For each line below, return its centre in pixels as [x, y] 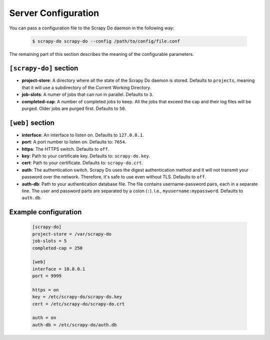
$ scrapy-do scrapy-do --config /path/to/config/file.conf [106, 41]
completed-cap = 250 [57, 248]
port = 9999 [47, 276]
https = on [45, 290]
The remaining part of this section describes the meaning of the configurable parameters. [102, 54]
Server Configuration [54, 13]
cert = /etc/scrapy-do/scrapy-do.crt [78, 304]
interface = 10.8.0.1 [59, 269]
